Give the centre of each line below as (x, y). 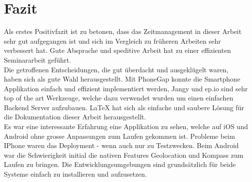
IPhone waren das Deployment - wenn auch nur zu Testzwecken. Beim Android (121, 145)
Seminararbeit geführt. (38, 59)
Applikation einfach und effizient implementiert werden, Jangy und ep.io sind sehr (126, 88)
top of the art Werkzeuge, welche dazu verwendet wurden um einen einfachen (119, 98)
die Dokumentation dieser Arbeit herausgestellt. (75, 117)
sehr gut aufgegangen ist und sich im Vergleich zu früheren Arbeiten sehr (112, 41)
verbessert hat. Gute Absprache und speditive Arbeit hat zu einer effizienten (118, 50)
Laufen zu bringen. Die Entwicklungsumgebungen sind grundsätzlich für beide (120, 164)
